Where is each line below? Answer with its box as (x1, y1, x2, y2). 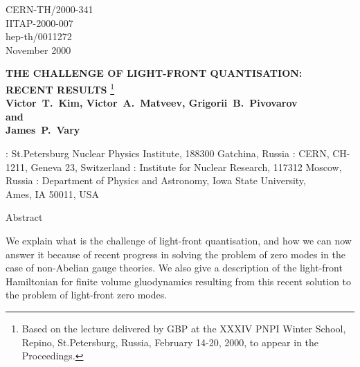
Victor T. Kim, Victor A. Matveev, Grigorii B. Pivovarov (6, 96, 298, 110)
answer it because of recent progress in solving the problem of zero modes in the (6, 247, 346, 261)
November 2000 (6, 42, 71, 57)
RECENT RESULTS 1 (6, 80, 115, 96)
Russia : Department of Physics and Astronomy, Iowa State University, (6, 173, 306, 188)
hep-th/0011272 (6, 29, 72, 44)
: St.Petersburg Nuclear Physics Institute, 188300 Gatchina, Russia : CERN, (6, 146, 330, 160)
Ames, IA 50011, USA (6, 186, 100, 201)
